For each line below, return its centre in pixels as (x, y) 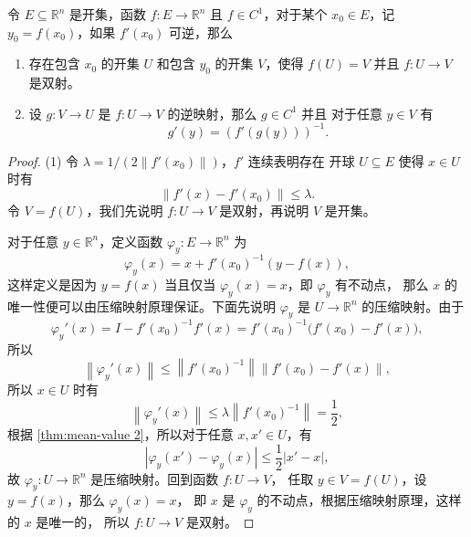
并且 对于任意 (342, 113)
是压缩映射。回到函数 (155, 478)
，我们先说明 (125, 211)
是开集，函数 (107, 14)
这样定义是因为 (52, 284)
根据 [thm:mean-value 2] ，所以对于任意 (120, 434)
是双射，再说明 (264, 211)
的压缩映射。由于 (413, 305)
